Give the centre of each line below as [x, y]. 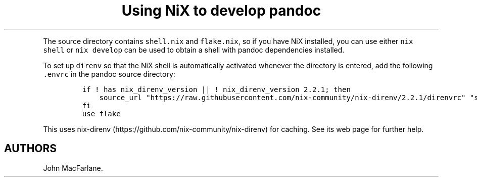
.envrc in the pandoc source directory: [109, 74]
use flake [101, 114]
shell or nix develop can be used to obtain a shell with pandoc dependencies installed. [194, 50]
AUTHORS [31, 149]
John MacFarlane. [73, 168]
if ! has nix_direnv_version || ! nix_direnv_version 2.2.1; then [216, 89]
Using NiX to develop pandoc [221, 11]
